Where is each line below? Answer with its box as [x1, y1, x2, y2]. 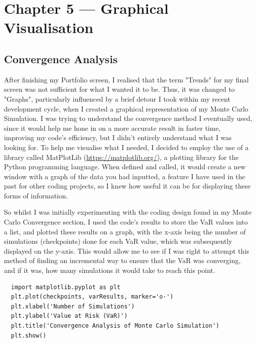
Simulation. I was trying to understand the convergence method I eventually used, [4, 113, 253, 123]
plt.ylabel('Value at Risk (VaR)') [11, 312, 128, 320]
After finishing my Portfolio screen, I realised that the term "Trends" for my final [4, 74, 249, 84]
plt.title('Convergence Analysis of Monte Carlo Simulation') [11, 322, 219, 330]
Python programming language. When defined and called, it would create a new [4, 161, 246, 172]
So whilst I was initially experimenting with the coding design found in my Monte [4, 207, 252, 217]
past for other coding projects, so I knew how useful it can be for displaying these [4, 181, 251, 191]
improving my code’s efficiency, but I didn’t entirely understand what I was [4, 132, 232, 143]
